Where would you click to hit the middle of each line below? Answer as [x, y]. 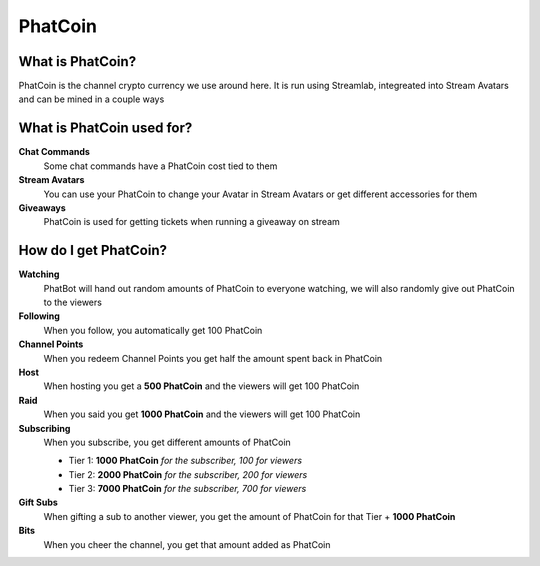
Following [39, 316]
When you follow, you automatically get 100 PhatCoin [153, 330]
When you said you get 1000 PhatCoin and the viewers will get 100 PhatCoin [202, 414]
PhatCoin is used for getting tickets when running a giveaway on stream [191, 222]
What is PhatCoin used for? [105, 128]
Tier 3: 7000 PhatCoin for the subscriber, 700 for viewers [187, 489]
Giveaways [42, 207]
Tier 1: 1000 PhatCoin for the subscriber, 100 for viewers [185, 461]
